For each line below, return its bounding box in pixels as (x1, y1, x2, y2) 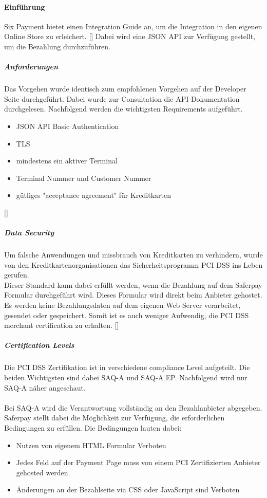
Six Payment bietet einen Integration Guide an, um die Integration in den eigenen (4, 21, 262, 31)
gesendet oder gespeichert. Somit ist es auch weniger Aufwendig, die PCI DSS (4, 309, 249, 320)
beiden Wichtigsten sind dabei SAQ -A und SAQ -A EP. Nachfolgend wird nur (4, 372, 247, 382)
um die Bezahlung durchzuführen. (4, 41, 110, 51)
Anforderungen (4, 61, 59, 72)
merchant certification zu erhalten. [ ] (4, 320, 119, 330)
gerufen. (4, 269, 29, 280)
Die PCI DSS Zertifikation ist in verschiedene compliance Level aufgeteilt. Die (4, 362, 250, 373)
